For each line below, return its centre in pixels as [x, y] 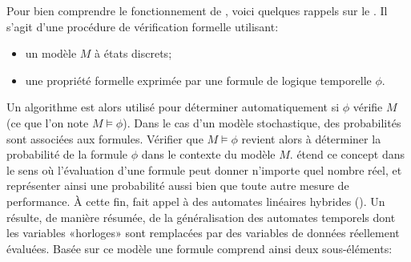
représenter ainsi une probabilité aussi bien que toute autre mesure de [178, 185]
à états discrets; [133, 53]
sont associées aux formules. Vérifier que [105, 138]
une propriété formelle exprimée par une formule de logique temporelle [198, 80]
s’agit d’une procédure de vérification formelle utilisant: [143, 26]
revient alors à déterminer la [311, 138]
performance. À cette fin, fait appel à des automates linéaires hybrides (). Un [196, 201]
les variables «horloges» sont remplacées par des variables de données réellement [203, 233]
